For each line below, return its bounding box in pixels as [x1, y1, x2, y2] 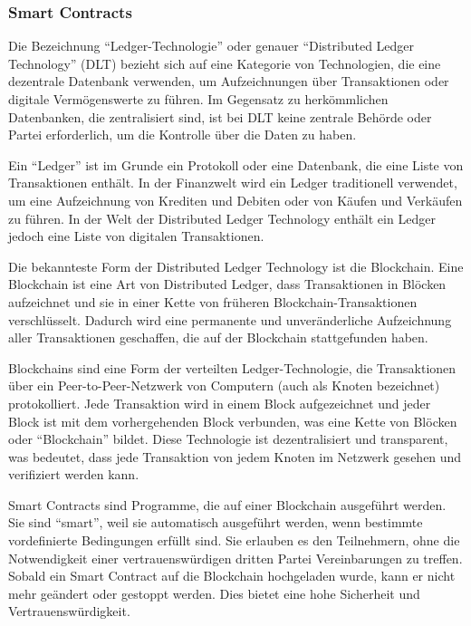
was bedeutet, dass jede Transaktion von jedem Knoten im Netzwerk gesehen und [8, 447, 462, 466]
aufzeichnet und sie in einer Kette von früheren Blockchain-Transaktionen [8, 292, 418, 311]
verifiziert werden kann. [8, 465, 139, 484]
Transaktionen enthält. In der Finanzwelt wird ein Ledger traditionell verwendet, [8, 173, 457, 192]
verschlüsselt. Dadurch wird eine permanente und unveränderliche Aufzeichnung [8, 310, 452, 329]
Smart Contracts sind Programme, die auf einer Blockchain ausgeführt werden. [8, 495, 447, 514]
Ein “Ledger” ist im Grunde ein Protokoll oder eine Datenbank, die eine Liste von [8, 155, 464, 174]
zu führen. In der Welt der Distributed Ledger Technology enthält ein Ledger [8, 208, 436, 227]
